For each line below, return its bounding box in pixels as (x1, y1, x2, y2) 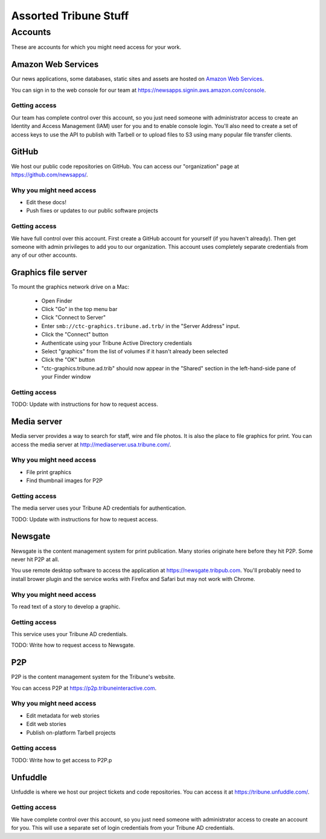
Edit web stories (26, 721, 66, 728)
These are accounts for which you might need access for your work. (11, 43, 181, 51)
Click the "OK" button (41, 356, 95, 364)
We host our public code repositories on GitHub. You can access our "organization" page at (11, 162, 240, 170)
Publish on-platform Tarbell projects (26, 728, 116, 736)
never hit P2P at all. (11, 556, 60, 563)
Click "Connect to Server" (41, 314, 106, 321)
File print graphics (26, 468, 72, 475)
